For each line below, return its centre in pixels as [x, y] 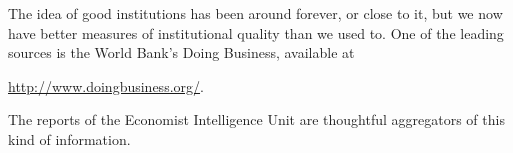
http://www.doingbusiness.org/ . [106, 85]
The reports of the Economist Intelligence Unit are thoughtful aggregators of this [256, 119]
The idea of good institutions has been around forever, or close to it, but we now [255, 13]
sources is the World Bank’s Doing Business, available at [181, 52]
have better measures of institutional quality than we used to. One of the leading [256, 32]
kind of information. [69, 138]
